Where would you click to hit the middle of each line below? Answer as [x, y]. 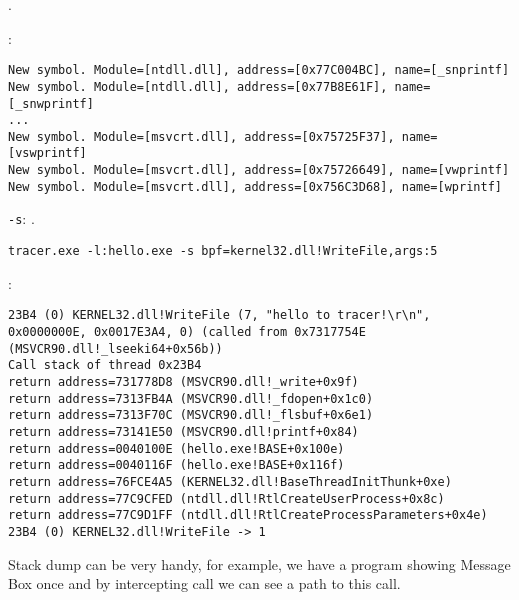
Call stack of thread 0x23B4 [105, 365]
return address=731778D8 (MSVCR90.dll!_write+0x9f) [183, 381]
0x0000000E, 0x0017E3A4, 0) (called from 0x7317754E [187, 332]
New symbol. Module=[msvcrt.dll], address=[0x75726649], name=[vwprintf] [259, 170]
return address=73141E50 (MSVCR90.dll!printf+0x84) [183, 431]
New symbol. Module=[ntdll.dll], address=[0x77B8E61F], [198, 86]
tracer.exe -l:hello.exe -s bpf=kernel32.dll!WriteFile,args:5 [223, 251]
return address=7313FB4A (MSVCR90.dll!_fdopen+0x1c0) [191, 398]
